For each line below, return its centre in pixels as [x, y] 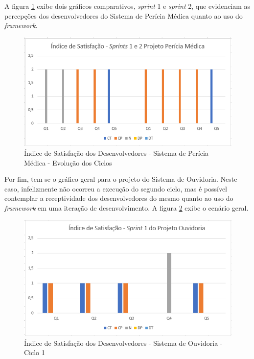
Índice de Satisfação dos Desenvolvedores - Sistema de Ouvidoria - [123, 343]
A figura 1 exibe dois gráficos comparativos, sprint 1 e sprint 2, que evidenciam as [127, 6]
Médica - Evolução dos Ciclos [68, 162]
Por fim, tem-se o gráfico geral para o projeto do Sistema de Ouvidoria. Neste [121, 179]
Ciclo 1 [35, 352]
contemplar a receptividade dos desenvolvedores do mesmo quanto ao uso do [119, 198]
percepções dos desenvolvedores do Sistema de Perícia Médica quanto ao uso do [124, 15]
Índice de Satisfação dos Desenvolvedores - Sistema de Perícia [116, 153]
